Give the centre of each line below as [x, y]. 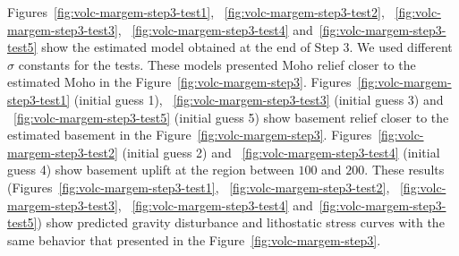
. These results [404, 170]
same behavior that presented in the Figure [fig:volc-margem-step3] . [194, 239]
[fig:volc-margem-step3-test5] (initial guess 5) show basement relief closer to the [231, 117]
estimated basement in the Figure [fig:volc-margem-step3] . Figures [190, 135]
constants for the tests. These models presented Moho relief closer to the [217, 64]
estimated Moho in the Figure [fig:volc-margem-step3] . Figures [179, 82]
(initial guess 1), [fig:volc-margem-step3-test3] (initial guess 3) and [259, 99]
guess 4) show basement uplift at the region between [151, 170]
